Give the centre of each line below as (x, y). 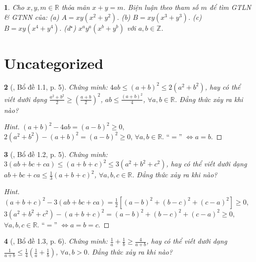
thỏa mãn (76, 7)
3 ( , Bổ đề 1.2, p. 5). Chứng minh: (56, 154)
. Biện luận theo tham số (161, 7)
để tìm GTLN (230, 7)
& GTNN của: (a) (32, 17)
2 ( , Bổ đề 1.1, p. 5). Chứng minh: (56, 86)
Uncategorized (54, 63)
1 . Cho (14, 7)
